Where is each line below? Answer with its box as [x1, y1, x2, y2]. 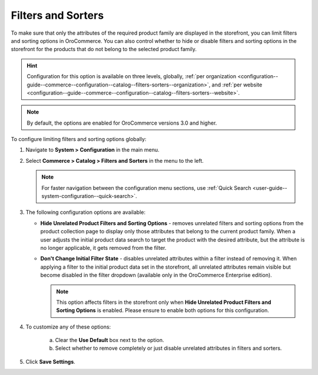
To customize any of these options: [25, 323, 111, 330]
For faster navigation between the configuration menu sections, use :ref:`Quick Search [41, 184, 251, 191]
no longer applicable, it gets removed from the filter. [40, 244, 167, 251]
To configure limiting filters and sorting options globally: [11, 136, 147, 143]
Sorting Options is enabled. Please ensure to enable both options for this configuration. [56, 307, 269, 314]
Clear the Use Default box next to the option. [55, 337, 164, 344]
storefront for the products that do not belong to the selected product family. [11, 46, 197, 53]
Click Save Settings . [25, 358, 76, 365]
